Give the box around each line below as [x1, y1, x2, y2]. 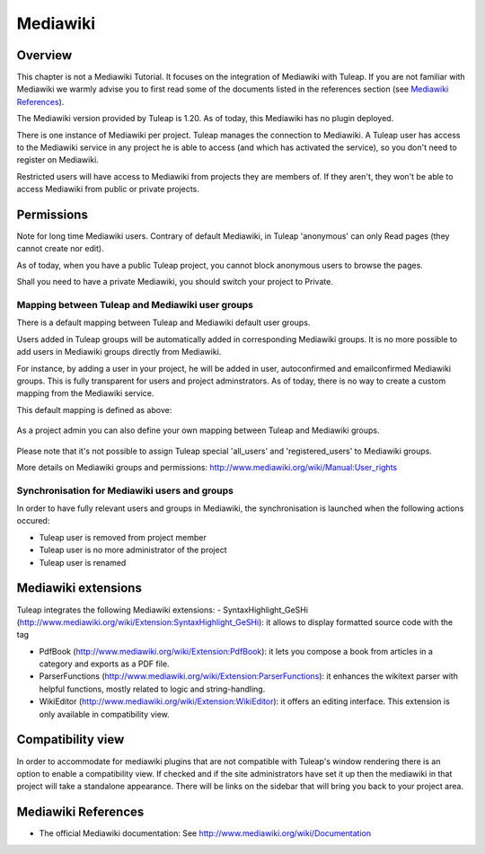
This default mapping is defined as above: [16, 404, 172, 415]
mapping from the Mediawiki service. [16, 388, 154, 399]
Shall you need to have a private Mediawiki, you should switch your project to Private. [16, 277, 334, 287]
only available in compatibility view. [39, 709, 170, 719]
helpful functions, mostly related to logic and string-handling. [39, 683, 266, 694]
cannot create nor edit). [16, 243, 104, 254]
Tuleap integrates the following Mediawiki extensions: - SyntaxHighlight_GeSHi [16, 604, 309, 615]
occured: [16, 515, 50, 526]
